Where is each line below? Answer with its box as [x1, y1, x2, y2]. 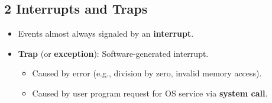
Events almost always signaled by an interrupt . [18, 27, 194, 40]
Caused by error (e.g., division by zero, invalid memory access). [32, 67, 262, 79]
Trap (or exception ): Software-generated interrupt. [18, 47, 209, 59]
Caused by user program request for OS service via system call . [32, 86, 268, 99]
